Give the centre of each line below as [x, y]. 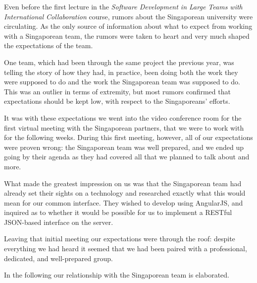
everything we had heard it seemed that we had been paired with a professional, [126, 248]
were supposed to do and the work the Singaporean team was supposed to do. [122, 82]
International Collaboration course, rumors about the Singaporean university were [128, 16]
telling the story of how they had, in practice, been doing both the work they [121, 72]
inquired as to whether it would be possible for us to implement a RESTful [118, 212]
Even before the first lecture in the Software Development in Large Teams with [123, 6]
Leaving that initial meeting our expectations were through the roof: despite [120, 239]
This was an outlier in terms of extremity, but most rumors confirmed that [117, 91]
